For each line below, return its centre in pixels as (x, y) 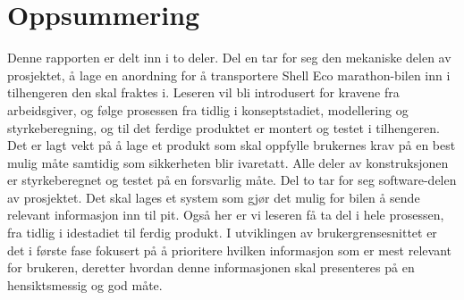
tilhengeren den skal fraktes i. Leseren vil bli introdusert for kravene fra (203, 92)
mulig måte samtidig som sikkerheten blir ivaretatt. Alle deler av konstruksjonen (228, 162)
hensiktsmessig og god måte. (85, 284)
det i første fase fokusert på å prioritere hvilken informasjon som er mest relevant (229, 250)
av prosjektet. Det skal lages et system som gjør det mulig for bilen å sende (214, 197)
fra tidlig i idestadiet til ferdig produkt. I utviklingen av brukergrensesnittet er (222, 233)
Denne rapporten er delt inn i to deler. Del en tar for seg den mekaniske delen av (229, 58)
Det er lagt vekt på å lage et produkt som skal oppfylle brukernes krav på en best (232, 145)
